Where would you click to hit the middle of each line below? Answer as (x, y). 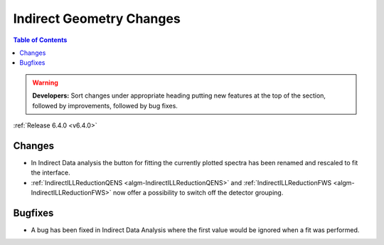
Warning (45, 83)
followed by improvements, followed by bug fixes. (105, 105)
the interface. (50, 173)
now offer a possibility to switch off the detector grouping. (198, 192)
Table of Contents (40, 40)
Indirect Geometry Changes (97, 19)
